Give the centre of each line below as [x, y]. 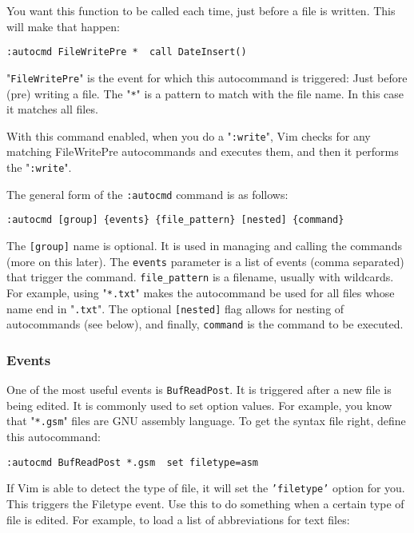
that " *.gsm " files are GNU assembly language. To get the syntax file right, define [206, 421]
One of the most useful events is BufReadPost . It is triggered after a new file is [199, 390]
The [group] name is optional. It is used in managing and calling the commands [204, 245]
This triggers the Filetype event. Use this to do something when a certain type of [205, 503]
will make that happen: [63, 26]
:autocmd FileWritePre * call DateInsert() [127, 52]
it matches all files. [52, 109]
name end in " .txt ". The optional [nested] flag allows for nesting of [175, 308]
